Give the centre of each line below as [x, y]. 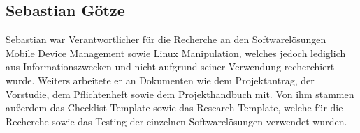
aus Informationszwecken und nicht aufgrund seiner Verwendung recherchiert [170, 66]
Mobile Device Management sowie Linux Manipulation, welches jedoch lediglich [176, 53]
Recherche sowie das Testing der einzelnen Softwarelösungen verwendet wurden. [177, 121]
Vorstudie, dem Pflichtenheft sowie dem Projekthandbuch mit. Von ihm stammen [180, 94]
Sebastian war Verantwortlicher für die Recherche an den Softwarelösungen [166, 39]
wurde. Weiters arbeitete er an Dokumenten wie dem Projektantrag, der [160, 80]
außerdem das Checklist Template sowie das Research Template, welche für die [174, 108]
